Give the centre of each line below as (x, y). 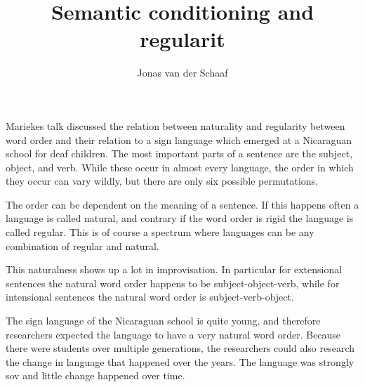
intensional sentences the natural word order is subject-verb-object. (150, 297)
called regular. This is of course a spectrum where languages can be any (160, 232)
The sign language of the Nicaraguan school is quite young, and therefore (163, 321)
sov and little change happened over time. (95, 375)
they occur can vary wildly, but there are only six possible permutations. (162, 181)
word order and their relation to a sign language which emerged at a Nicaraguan (179, 139)
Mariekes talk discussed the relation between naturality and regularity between (175, 125)
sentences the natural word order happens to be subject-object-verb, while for (173, 283)
